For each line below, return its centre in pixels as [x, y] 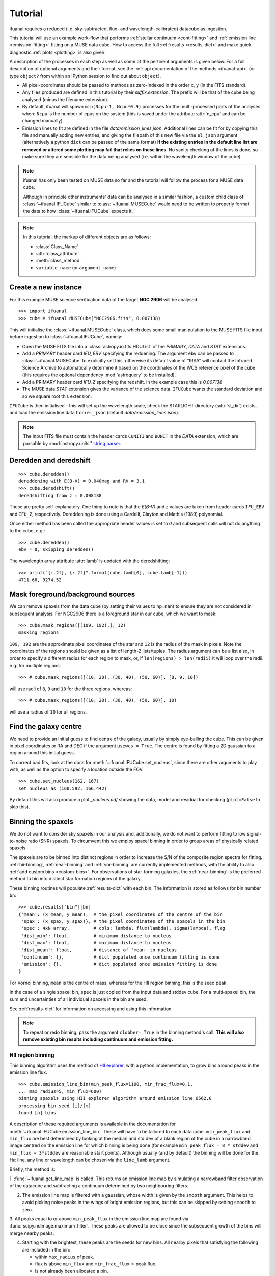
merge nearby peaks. [32, 1233]
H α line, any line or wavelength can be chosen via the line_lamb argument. [90, 1160]
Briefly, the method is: [32, 1169]
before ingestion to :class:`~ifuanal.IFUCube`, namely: [66, 337]
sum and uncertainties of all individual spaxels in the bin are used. [78, 999]
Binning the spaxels [42, 821]
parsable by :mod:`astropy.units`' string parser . [72, 444]
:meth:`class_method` [59, 261]
